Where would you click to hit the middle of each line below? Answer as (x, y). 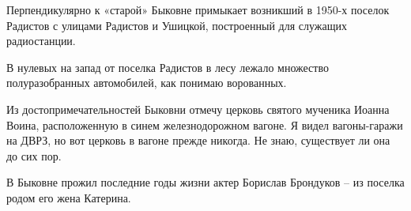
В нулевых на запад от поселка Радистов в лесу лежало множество (168, 67)
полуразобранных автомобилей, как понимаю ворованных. (147, 83)
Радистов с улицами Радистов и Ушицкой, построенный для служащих (177, 25)
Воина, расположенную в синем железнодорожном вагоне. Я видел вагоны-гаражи (205, 124)
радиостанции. (41, 41)
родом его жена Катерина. (69, 197)
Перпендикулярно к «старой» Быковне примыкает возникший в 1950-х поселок (198, 9)
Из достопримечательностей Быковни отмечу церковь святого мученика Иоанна (198, 109)
